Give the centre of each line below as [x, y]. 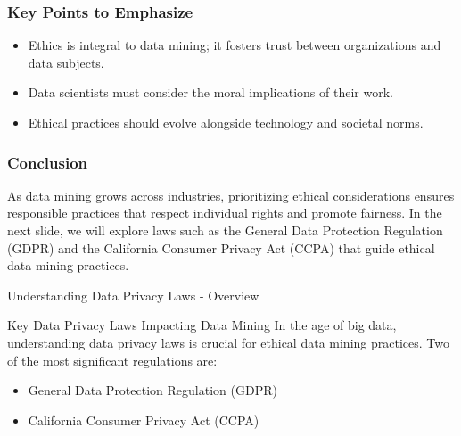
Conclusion [47, 162]
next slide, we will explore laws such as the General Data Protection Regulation [225, 230]
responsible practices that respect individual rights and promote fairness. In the [225, 213]
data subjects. [66, 62]
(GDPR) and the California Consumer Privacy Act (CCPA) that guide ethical [221, 247]
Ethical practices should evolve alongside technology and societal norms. [226, 122]
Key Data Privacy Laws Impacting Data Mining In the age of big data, [202, 325]
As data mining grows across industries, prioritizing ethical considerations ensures [231, 195]
